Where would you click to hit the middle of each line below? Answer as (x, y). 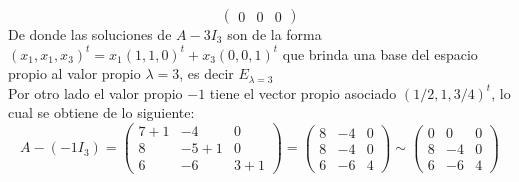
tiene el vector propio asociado (303, 92)
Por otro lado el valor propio (95, 92)
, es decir (206, 73)
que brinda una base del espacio (380, 53)
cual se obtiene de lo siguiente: (101, 112)
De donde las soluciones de (90, 34)
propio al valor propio (74, 73)
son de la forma (274, 34)
